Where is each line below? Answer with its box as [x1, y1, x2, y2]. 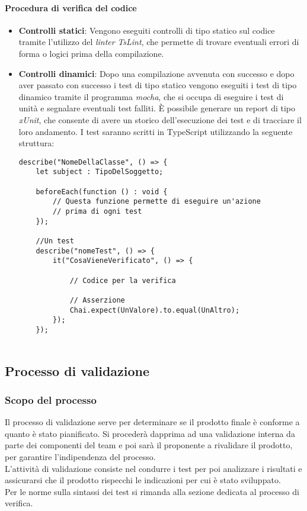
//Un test [36, 236, 74, 245]
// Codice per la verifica [69, 276, 176, 285]
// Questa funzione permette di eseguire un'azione [53, 197, 261, 206]
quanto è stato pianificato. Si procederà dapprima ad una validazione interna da [5, 427, 295, 439]
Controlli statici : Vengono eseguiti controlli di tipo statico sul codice [18, 24, 275, 36]
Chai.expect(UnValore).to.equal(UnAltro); [69, 306, 240, 314]
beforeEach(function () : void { [36, 187, 168, 196]
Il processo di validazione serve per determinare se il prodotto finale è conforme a [5, 416, 300, 428]
